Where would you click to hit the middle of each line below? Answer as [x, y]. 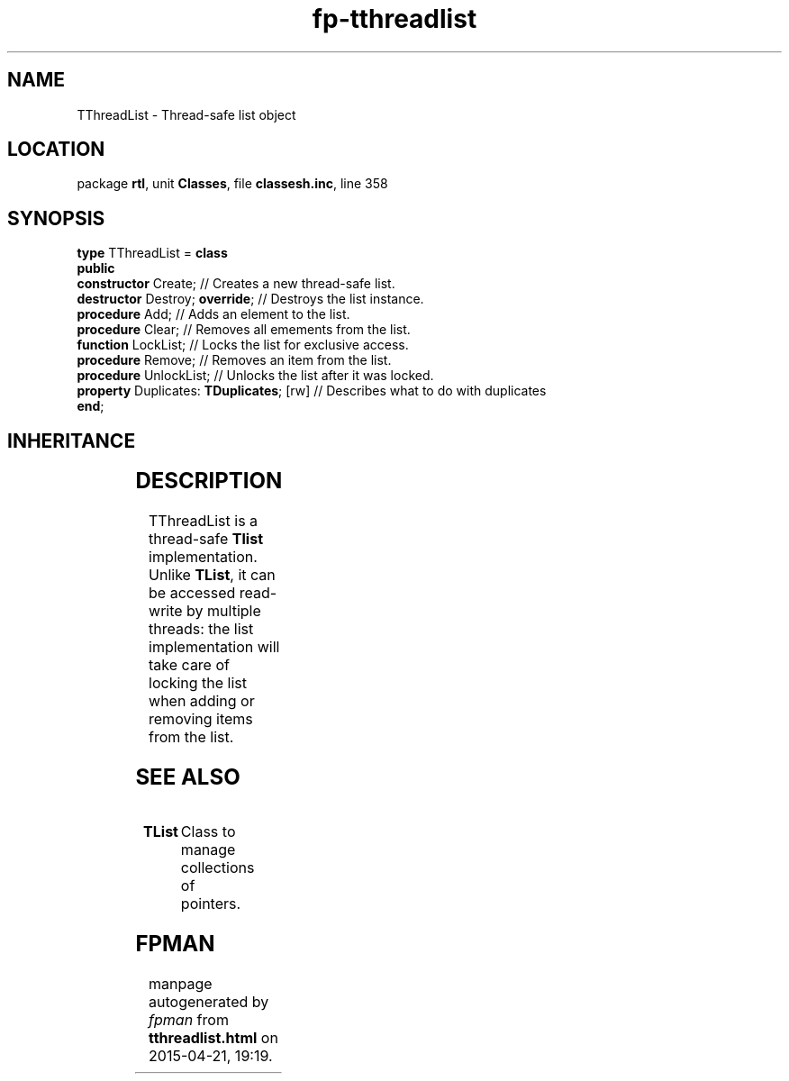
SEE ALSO [188, 777]
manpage [181, 983]
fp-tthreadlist [394, 19]
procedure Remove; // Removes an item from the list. [234, 360]
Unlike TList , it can [212, 575]
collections [218, 867]
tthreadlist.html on [213, 1037]
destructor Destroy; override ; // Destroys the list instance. [250, 299]
